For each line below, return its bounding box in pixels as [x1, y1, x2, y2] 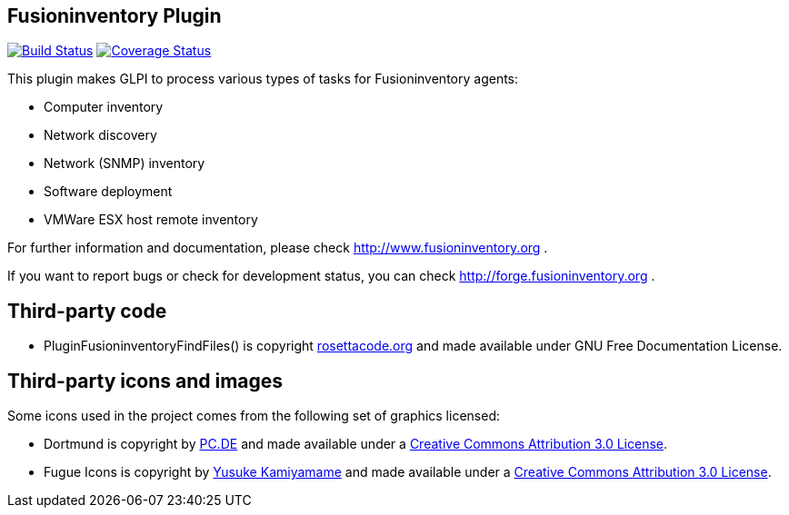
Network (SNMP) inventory [44, 155, 205, 172]
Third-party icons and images [7, 369, 284, 392]
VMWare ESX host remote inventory [44, 212, 258, 228]
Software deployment [44, 183, 173, 200]
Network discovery [44, 127, 157, 144]
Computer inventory [44, 99, 164, 115]
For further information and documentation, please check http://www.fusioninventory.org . [7, 240, 548, 256]
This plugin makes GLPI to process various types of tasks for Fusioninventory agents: [7, 71, 519, 87]
